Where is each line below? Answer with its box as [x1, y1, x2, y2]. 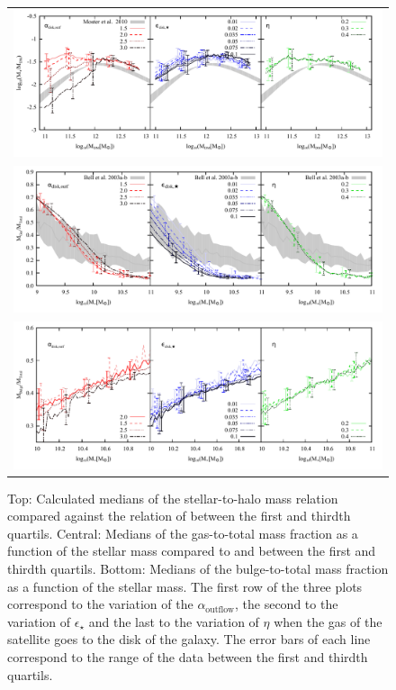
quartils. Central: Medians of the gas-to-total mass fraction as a [7, 523, 358, 542]
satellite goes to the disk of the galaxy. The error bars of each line [7, 630, 371, 649]
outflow [205, 604, 235, 614]
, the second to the [234, 595, 338, 613]
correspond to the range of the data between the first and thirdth [7, 647, 368, 666]
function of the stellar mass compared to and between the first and [7, 541, 376, 560]
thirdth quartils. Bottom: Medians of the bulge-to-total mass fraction [7, 558, 389, 577]
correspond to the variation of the [7, 595, 193, 613]
